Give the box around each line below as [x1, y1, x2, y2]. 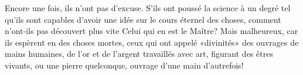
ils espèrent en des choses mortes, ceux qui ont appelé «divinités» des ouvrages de [5, 36, 299, 48]
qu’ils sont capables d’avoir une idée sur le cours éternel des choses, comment [5, 13, 281, 25]
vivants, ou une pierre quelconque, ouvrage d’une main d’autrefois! [5, 59, 244, 71]
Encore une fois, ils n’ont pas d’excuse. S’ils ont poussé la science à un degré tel [5, 2, 291, 13]
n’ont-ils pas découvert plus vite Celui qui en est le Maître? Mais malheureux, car [5, 25, 298, 37]
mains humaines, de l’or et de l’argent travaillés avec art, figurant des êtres [5, 47, 273, 60]
